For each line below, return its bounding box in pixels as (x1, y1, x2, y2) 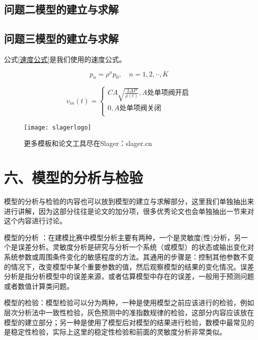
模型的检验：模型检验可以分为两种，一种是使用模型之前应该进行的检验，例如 (4, 297, 254, 308)
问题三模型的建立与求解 (4, 31, 119, 46)
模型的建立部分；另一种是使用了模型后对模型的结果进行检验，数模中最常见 (4, 317, 247, 327)
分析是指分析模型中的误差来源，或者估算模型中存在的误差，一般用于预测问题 (4, 271, 254, 281)
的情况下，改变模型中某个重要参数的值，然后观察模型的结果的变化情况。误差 (4, 261, 254, 272)
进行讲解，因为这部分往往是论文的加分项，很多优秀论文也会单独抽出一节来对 (4, 205, 254, 216)
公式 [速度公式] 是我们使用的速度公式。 (4, 54, 126, 64)
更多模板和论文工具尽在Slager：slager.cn (24, 138, 152, 148)
